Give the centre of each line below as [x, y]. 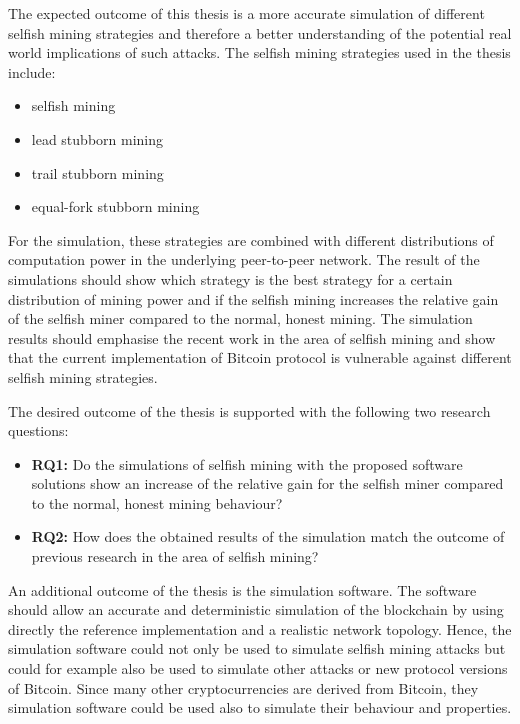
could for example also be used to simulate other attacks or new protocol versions [258, 668]
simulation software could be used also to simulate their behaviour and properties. [260, 707]
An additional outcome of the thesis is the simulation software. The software [242, 589]
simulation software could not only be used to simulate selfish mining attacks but [257, 648]
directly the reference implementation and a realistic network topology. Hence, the [260, 628]
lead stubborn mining [97, 138]
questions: [38, 430]
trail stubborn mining [97, 172]
